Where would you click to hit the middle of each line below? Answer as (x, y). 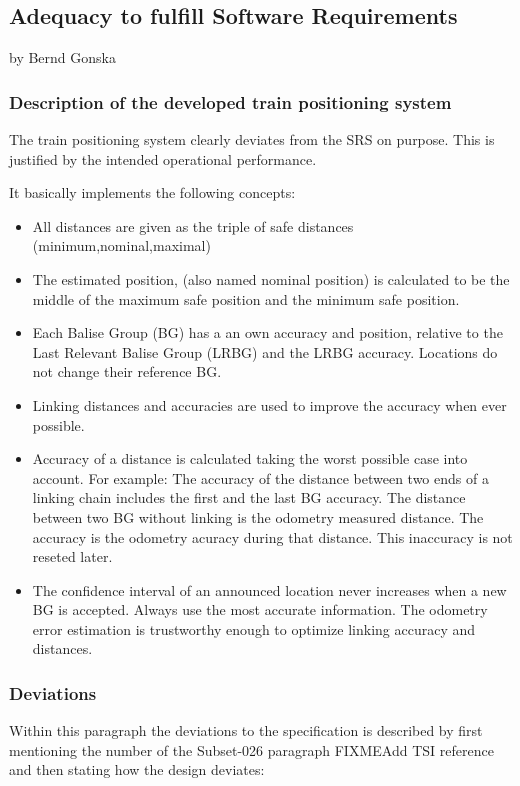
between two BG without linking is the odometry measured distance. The (258, 516)
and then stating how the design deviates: (137, 769)
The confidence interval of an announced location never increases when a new (269, 589)
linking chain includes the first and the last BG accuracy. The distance (249, 497)
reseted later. (72, 556)
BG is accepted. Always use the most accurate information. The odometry (260, 609)
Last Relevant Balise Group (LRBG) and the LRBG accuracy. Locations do (265, 351)
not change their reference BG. (127, 371)
